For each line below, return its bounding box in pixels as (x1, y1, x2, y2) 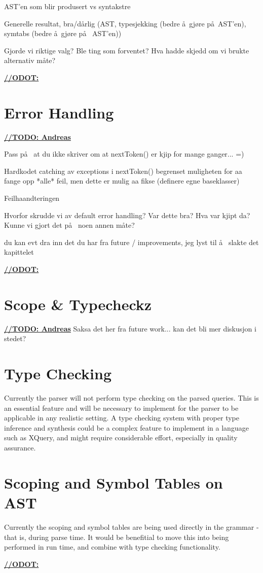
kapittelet (4, 247, 34, 257)
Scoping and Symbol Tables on (4, 472, 223, 493)
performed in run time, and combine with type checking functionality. (4, 541, 220, 552)
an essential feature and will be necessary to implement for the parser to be (4, 402, 239, 413)
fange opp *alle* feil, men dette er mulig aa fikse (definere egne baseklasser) (4, 175, 240, 186)
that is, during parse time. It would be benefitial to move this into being (4, 531, 229, 542)
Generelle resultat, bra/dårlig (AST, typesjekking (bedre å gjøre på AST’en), (4, 18, 246, 28)
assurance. (4, 442, 36, 453)
